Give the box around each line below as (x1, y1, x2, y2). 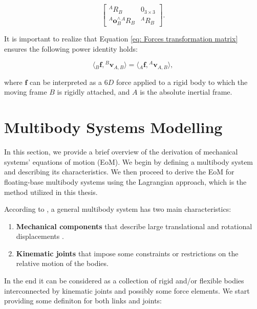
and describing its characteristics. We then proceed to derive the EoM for (4, 166, 234, 177)
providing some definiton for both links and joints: (4, 295, 162, 306)
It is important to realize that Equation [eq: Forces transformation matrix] (4, 33, 238, 44)
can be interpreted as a (30, 76, 102, 87)
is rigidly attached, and (57, 86, 130, 97)
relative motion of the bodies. (16, 258, 109, 269)
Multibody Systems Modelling (4, 117, 223, 138)
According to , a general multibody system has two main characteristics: (4, 204, 231, 214)
